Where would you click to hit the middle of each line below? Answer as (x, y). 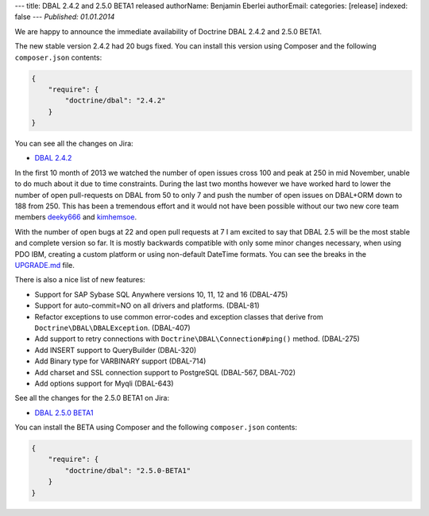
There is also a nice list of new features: (80, 280)
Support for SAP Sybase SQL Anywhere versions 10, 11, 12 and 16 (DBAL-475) (161, 294)
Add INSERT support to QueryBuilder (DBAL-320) (116, 350)
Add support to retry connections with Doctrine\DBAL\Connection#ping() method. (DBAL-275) (197, 339)
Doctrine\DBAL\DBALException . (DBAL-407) (112, 328)
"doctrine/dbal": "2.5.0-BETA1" (128, 470)
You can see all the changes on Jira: (74, 144)
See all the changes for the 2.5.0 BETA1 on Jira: (92, 398)
